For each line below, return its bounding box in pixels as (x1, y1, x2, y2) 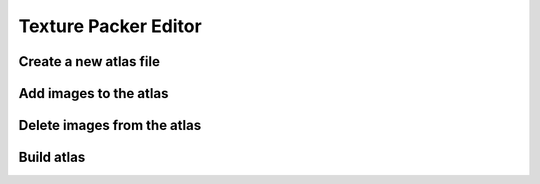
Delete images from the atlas (18, 117, 202, 134)
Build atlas (18, 149, 86, 166)
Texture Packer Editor (18, 15, 202, 37)
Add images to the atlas (18, 85, 169, 102)
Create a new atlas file (18, 53, 160, 70)
